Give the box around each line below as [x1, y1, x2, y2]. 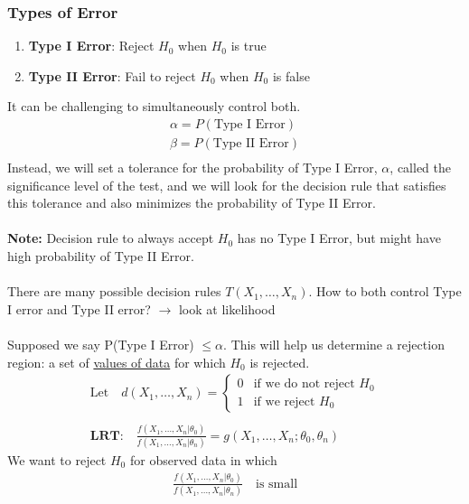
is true [230, 36, 267, 55]
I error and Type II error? [7, 299, 151, 318]
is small [256, 477, 298, 490]
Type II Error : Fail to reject [28, 66, 196, 85]
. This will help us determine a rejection [223, 335, 445, 354]
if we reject [253, 395, 315, 408]
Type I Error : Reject [28, 36, 155, 55]
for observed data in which [129, 450, 277, 469]
